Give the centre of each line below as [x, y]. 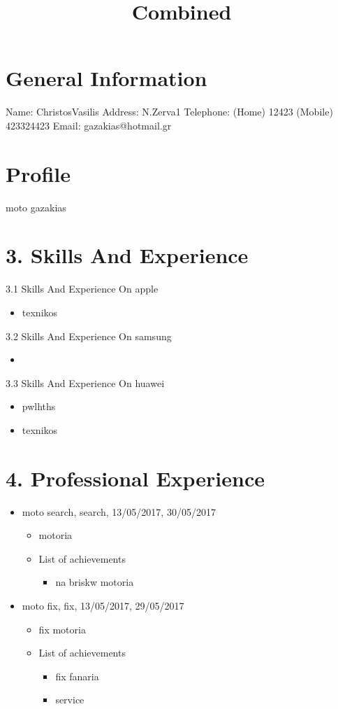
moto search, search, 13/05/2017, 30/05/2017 [119, 511]
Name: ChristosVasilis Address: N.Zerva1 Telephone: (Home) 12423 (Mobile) [169, 112]
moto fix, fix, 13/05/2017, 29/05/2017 [103, 605]
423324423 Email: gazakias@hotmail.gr [89, 125]
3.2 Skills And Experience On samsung [89, 336]
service [70, 700]
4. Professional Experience [135, 478]
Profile [38, 173]
